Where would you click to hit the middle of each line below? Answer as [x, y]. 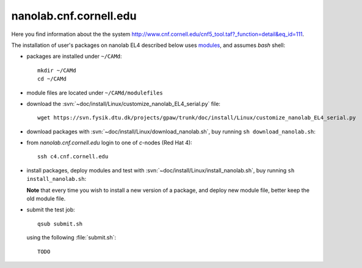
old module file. [46, 199]
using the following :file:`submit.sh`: [71, 238]
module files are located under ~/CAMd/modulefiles [95, 93]
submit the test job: [51, 210]
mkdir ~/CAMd [57, 70]
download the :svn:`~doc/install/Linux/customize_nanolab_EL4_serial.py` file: [124, 104]
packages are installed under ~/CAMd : [74, 56]
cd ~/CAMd [52, 79]
